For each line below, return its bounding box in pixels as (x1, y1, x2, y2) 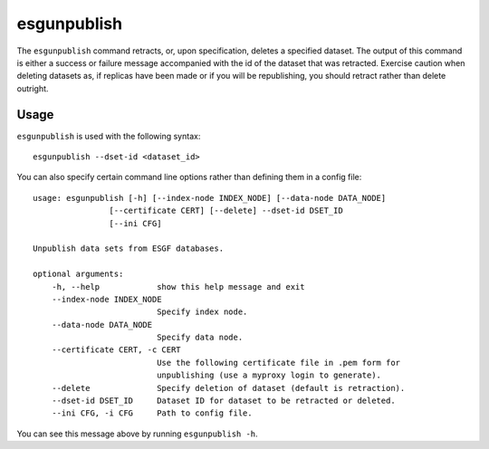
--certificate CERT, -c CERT (51, 345, 181, 355)
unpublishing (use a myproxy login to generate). (157, 370, 382, 380)
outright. (16, 82, 49, 94)
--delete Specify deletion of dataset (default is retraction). (51, 383, 406, 393)
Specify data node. (157, 332, 244, 343)
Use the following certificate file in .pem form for (157, 358, 401, 368)
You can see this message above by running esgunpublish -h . (16, 428, 258, 439)
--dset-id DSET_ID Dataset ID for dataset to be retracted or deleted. (51, 396, 396, 406)
